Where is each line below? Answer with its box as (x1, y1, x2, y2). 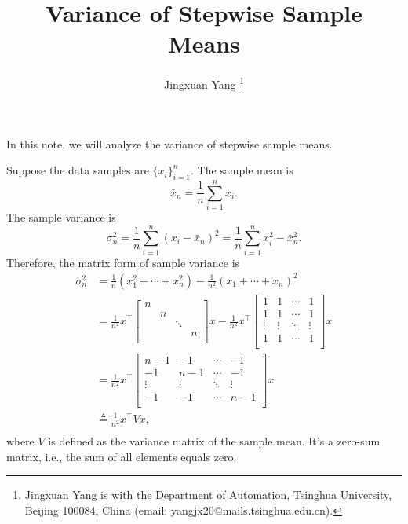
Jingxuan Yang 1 (163, 74, 245, 92)
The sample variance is (6, 209, 116, 225)
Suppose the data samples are (6, 162, 149, 178)
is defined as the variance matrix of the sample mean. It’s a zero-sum (48, 433, 381, 449)
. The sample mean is (190, 162, 293, 178)
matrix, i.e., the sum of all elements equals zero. (6, 448, 237, 464)
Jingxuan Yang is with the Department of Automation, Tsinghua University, (24, 486, 392, 503)
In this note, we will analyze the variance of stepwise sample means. (6, 135, 333, 152)
